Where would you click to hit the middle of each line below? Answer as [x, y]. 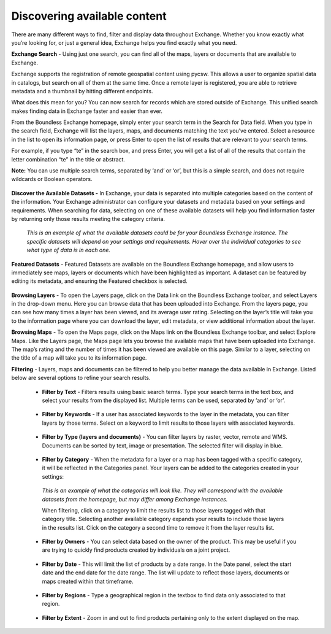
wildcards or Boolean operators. [52, 179]
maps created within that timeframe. [88, 581]
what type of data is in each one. [68, 250]
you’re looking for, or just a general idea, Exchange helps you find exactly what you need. [124, 42]
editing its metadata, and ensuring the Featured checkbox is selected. [100, 281]
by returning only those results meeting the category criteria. [88, 218]
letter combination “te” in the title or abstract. [68, 159]
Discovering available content [89, 16]
